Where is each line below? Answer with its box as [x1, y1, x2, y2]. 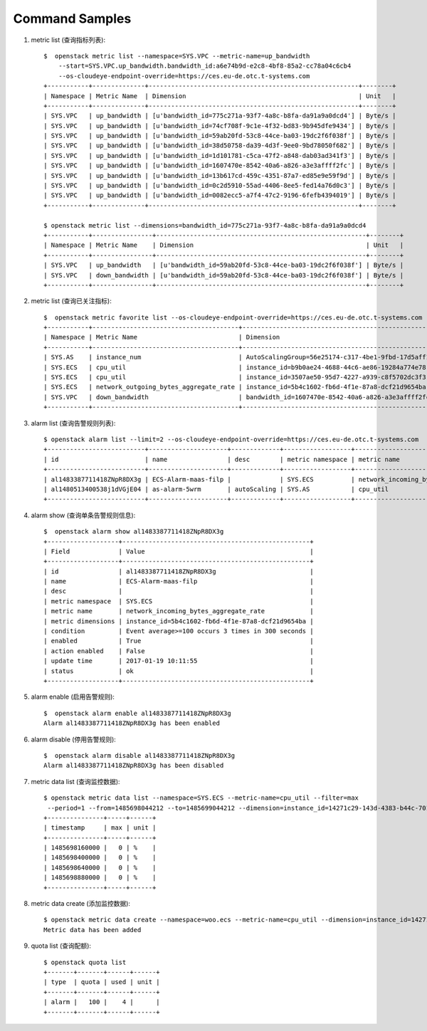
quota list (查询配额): [31, 941, 92, 950]
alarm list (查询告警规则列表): [31, 418, 116, 427]
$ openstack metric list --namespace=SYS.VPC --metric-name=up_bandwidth [43, 52, 310, 60]
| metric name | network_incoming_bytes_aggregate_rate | [43, 607, 314, 615]
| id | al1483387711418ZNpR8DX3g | [43, 567, 314, 576]
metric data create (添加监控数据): [31, 899, 131, 908]
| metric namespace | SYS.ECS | [43, 597, 314, 605]
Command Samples [13, 11, 132, 26]
